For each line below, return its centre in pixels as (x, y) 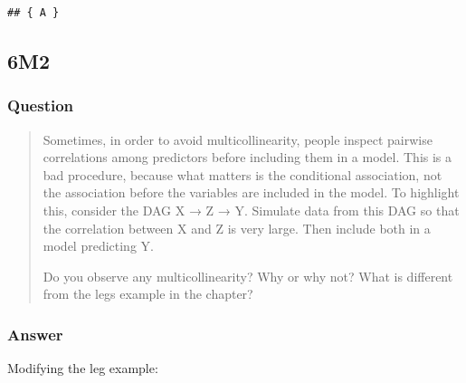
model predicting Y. (98, 246)
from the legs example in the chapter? (148, 294)
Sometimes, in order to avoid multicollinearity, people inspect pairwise (238, 139)
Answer (35, 334)
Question (41, 105)
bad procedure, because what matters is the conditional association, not (243, 174)
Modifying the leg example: (83, 368)
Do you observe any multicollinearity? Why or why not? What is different (248, 276)
